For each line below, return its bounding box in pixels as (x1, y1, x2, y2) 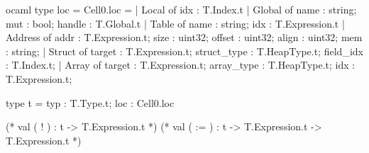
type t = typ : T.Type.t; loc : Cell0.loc (6, 95, 175, 110)
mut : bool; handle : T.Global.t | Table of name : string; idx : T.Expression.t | (6, 16, 345, 30)
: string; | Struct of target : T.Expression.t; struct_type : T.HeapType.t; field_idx (6, 43, 363, 58)
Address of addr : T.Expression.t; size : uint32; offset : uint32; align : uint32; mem (6, 30, 363, 45)
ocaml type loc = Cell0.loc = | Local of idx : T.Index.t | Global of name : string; (6, 2, 357, 16)
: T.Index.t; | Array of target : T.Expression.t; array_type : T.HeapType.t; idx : (6, 57, 356, 72)
